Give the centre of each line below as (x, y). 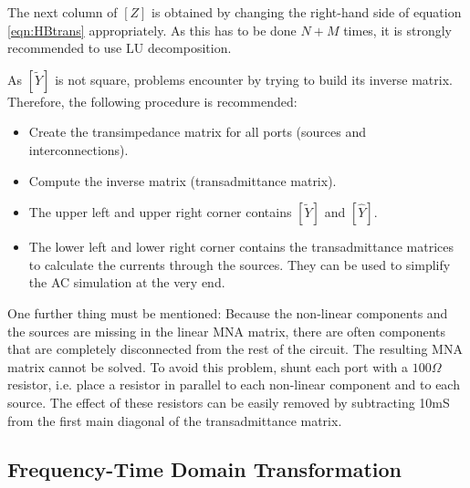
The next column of (63, 12)
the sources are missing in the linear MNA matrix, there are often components (227, 331)
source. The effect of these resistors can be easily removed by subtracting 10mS (229, 402)
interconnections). (78, 149)
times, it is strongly (398, 30)
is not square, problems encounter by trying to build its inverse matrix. (254, 79)
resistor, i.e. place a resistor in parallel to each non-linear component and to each (234, 384)
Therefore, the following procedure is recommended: (152, 101)
